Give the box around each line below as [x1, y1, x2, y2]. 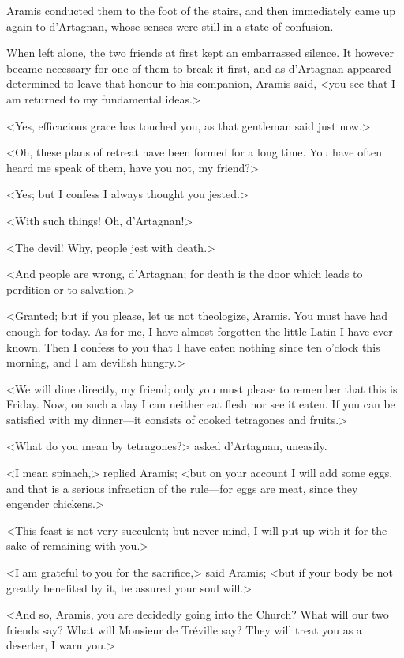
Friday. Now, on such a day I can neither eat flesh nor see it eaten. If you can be [6, 396, 395, 412]
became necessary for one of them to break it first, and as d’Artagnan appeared [6, 59, 391, 76]
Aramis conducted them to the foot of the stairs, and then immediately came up [6, 2, 396, 18]
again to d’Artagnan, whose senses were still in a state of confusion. [6, 17, 334, 34]
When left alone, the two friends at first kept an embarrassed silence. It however [6, 44, 394, 61]
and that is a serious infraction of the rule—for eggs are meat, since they [6, 479, 358, 496]
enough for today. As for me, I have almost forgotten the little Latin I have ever [6, 322, 393, 339]
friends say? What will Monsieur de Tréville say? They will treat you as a [6, 621, 362, 637]
